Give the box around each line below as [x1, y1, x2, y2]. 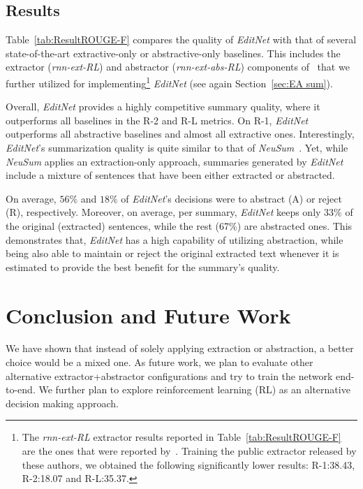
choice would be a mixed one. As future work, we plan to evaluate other [6, 355, 313, 370]
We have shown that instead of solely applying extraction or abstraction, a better [6, 341, 354, 356]
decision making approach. [6, 395, 119, 410]
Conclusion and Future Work [6, 300, 291, 329]
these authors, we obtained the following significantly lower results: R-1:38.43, [22, 457, 355, 472]
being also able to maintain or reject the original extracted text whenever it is [6, 246, 339, 261]
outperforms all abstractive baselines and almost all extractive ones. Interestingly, [6, 126, 355, 141]
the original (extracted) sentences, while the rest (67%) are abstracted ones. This [6, 218, 353, 233]
